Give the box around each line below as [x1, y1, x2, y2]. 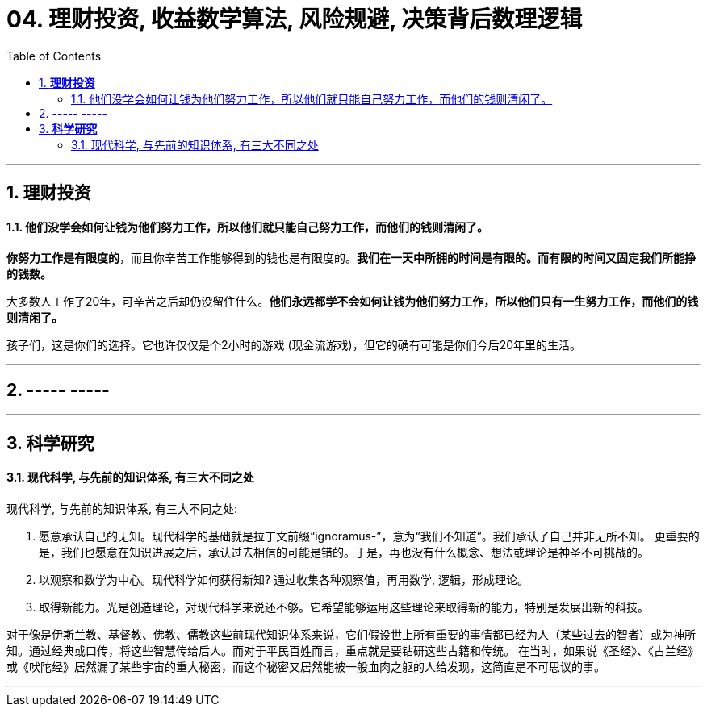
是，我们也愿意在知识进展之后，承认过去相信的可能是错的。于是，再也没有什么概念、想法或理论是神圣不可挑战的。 [39, 544, 649, 559]
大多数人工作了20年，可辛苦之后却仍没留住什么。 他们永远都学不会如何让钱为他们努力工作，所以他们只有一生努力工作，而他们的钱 [6, 294, 699, 309]
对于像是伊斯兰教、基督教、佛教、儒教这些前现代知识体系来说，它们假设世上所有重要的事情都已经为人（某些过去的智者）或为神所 [6, 627, 696, 641]
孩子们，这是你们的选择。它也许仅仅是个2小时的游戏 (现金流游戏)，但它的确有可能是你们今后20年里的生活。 [6, 338, 582, 352]
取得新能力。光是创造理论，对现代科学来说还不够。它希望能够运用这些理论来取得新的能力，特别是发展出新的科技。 [39, 599, 649, 614]
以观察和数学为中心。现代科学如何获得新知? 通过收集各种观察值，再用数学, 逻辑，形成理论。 [39, 572, 529, 586]
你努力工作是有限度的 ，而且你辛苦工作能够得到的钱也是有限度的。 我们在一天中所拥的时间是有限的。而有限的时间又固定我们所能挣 [6, 251, 696, 265]
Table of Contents [6, 48, 102, 63]
